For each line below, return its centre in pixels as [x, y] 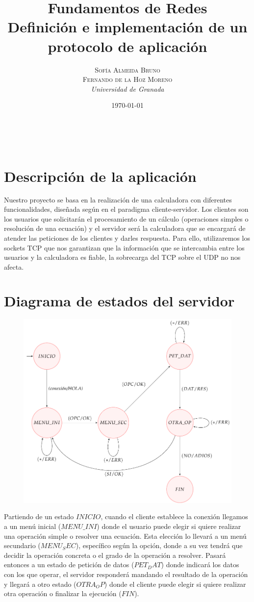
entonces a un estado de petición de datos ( [69, 564]
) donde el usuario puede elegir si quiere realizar [169, 526]
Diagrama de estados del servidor [119, 300]
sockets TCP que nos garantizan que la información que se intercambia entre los [124, 247]
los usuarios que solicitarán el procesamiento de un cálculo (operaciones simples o [126, 218]
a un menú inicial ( [33, 526]
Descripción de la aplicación [100, 176]
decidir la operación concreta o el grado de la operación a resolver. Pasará [115, 555]
